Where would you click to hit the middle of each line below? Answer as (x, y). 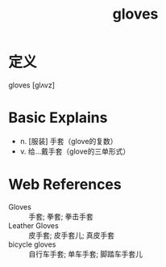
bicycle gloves (32, 244)
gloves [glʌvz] (31, 85)
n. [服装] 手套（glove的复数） (69, 141)
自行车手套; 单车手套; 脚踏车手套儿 (86, 254)
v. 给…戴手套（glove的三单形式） (75, 151)
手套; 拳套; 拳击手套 (61, 216)
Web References (65, 185)
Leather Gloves (33, 225)
